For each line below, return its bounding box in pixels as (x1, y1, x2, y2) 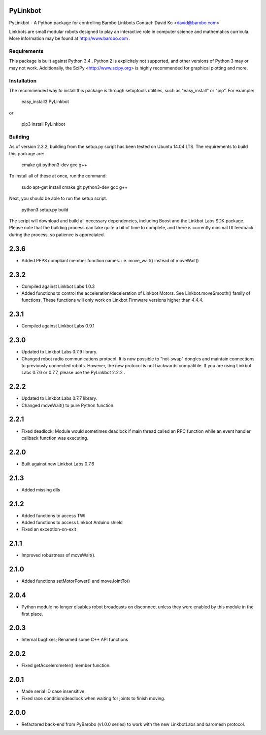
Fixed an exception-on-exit (21, 526, 76, 532)
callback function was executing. (21, 435, 89, 441)
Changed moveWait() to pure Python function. (21, 402, 115, 408)
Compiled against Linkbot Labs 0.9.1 (21, 323, 95, 329)
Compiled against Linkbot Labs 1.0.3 (21, 283, 95, 289)
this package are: (9, 150, 44, 156)
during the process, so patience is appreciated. (9, 232, 105, 238)
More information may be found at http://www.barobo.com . (9, 35, 131, 41)
